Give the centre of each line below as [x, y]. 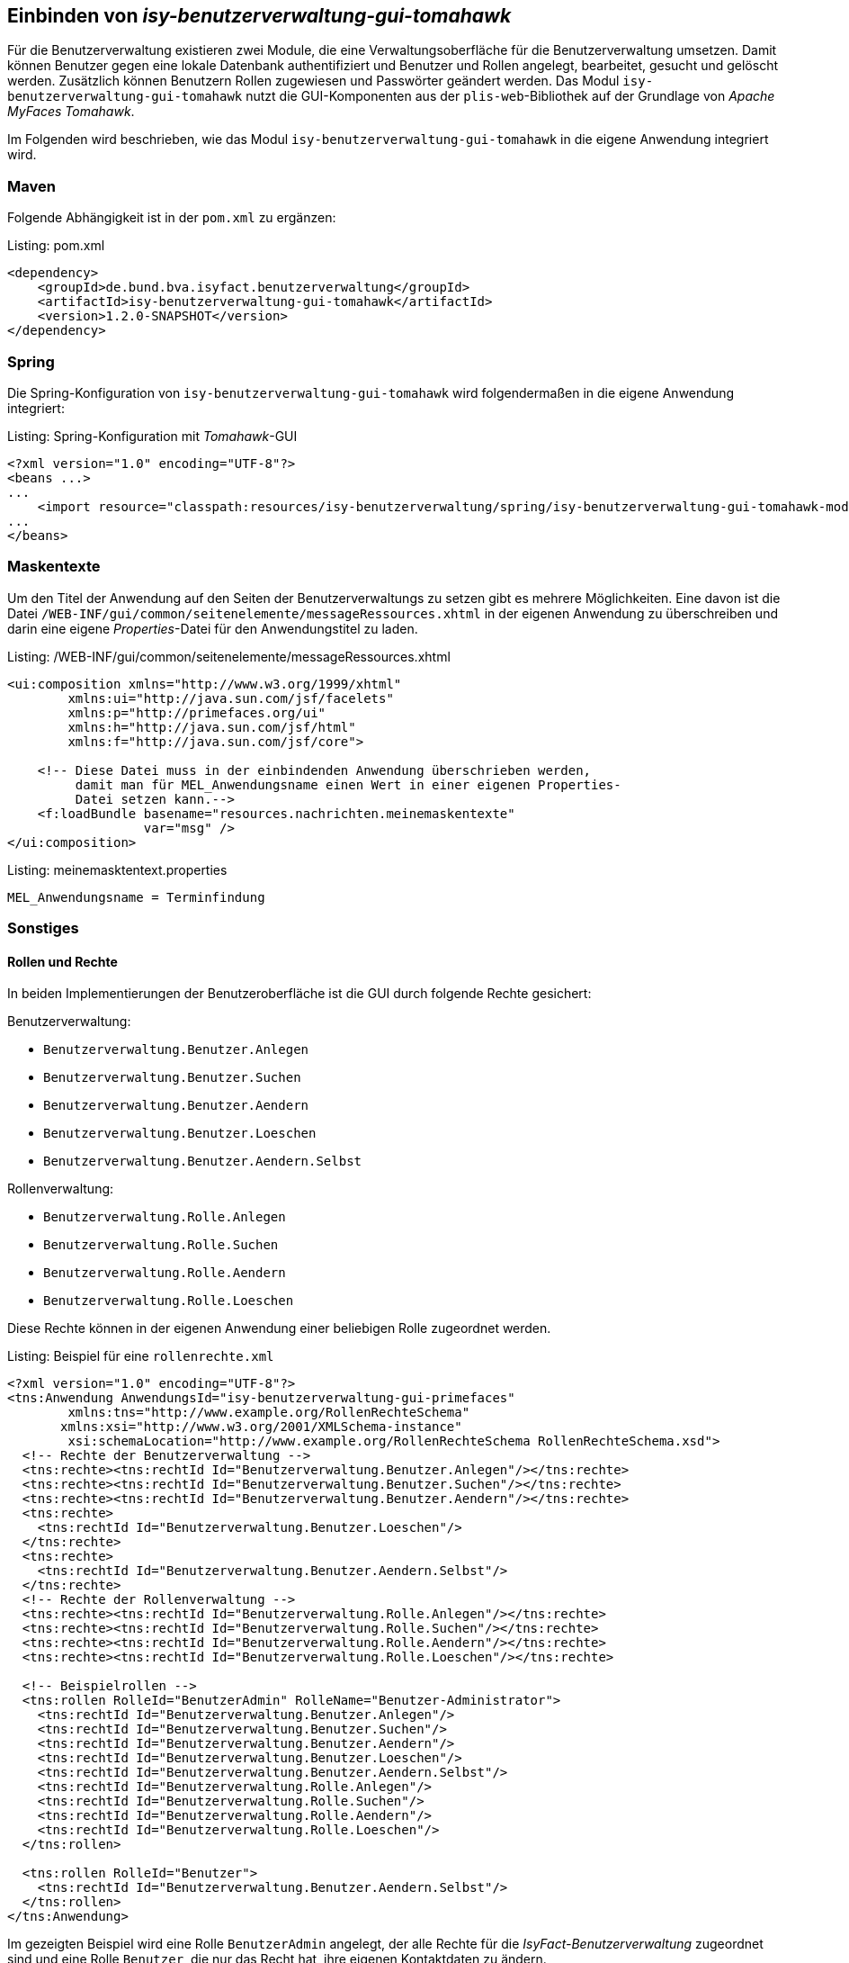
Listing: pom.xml [56, 246]
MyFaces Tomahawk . [71, 112]
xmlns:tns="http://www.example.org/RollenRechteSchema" [269, 1413]
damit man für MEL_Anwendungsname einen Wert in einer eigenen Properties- [348, 784]
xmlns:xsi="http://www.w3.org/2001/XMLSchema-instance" [261, 1427]
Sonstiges [43, 928]
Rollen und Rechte [63, 961]
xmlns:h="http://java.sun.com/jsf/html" [212, 727]
